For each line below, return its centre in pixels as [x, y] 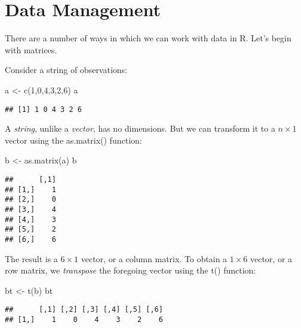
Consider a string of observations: [66, 70]
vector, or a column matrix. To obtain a [154, 258]
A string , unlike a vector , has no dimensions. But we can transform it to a [140, 128]
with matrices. [31, 49]
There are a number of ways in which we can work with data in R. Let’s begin [148, 38]
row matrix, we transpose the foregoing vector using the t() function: [130, 270]
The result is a [31, 258]
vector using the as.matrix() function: [73, 140]
